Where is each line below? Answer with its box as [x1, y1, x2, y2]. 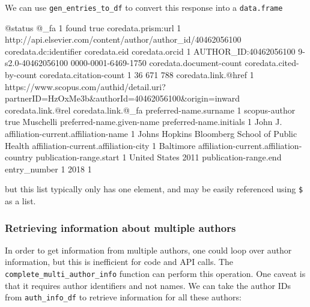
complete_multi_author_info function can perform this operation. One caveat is [5, 267, 306, 280]
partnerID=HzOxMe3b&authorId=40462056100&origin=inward [5, 92, 240, 105]
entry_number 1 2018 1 [5, 162, 92, 175]
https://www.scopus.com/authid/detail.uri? [5, 80, 166, 93]
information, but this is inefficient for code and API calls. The [5, 255, 234, 268]
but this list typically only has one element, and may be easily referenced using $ [5, 183, 303, 195]
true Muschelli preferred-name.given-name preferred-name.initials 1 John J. [5, 115, 282, 128]
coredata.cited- [245, 56, 299, 69]
